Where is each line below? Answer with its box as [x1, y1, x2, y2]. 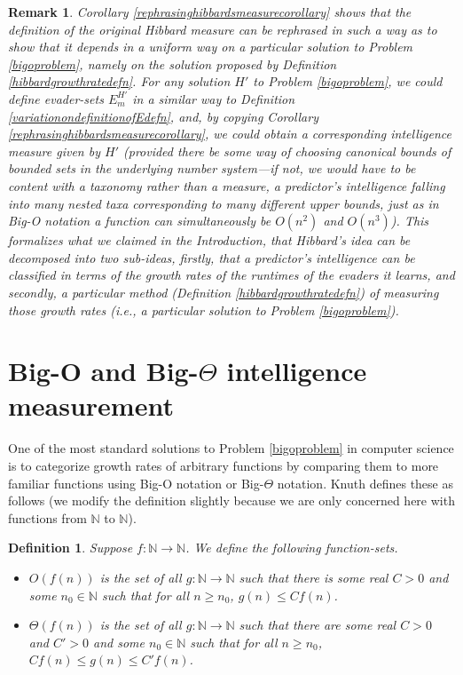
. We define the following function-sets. [185, 538, 398, 557]
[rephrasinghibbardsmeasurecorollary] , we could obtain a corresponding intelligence [8, 124, 451, 143]
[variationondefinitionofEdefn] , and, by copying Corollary [8, 107, 318, 125]
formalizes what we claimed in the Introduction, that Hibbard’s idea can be [8, 231, 411, 250]
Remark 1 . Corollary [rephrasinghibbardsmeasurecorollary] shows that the [8, 3, 412, 20]
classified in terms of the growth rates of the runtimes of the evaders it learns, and [8, 266, 455, 284]
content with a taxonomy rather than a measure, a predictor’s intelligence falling [8, 176, 445, 195]
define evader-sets [8, 89, 104, 107]
